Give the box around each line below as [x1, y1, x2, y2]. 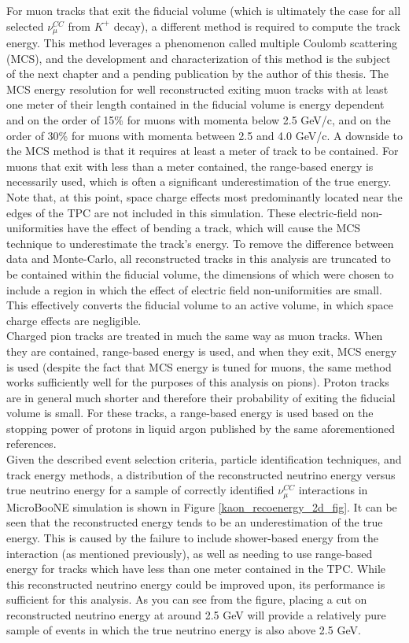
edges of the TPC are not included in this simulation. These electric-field [6, 204, 358, 220]
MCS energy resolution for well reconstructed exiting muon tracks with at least [6, 80, 389, 97]
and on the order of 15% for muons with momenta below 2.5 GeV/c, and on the [6, 112, 391, 128]
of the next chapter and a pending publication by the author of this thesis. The [6, 65, 389, 82]
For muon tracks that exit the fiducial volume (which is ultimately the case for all [6, 2, 401, 18]
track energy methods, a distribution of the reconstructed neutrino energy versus [6, 466, 396, 482]
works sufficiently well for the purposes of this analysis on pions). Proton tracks [6, 374, 389, 390]
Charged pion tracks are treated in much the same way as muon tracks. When [6, 327, 383, 344]
